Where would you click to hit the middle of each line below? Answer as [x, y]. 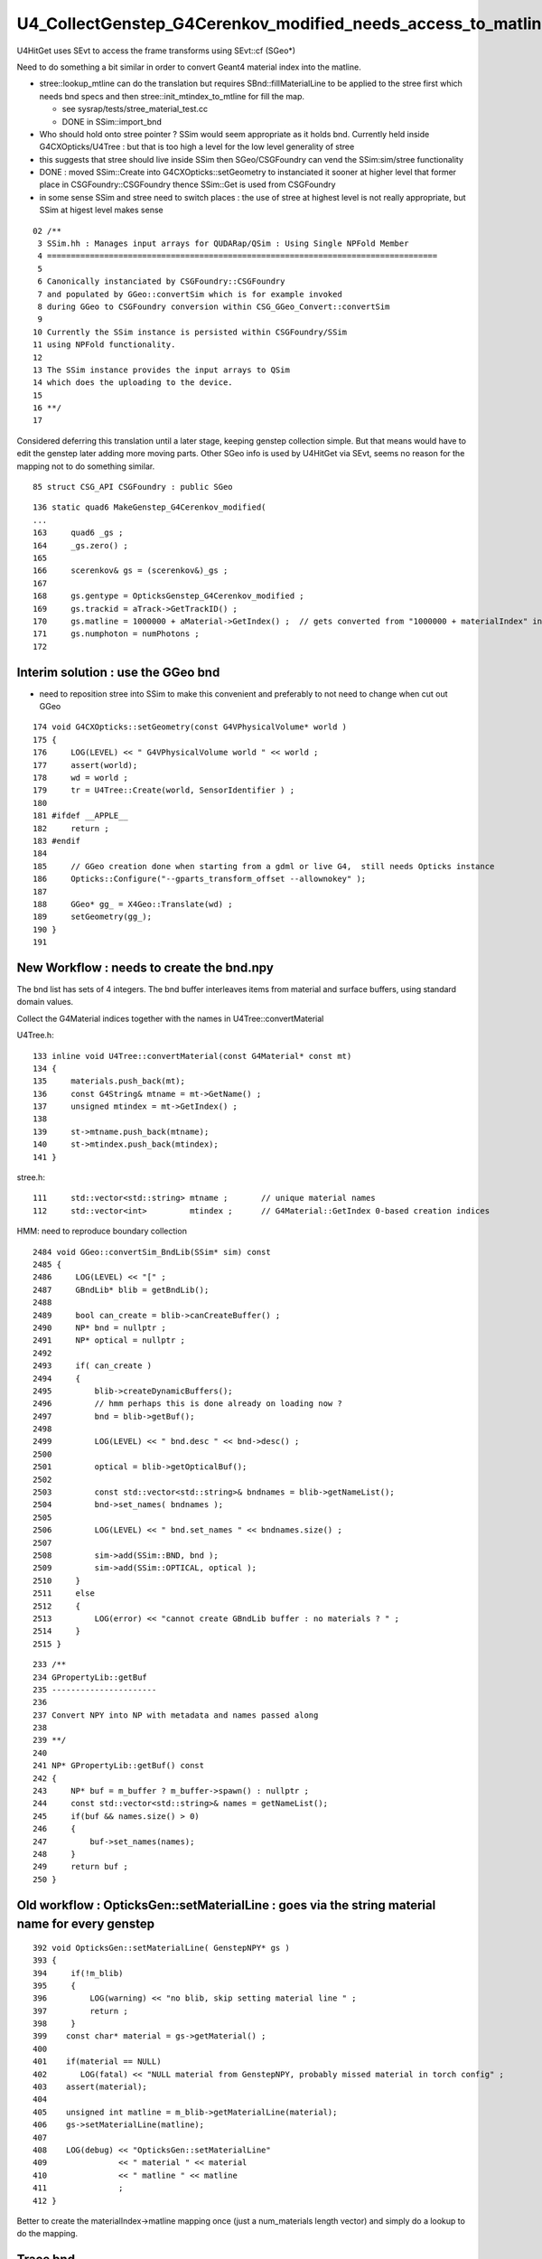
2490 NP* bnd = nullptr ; [100, 1327]
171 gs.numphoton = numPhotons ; [117, 634]
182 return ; [71, 828]
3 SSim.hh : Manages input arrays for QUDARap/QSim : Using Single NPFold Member [223, 244]
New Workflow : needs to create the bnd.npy [145, 967]
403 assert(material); [90, 2087]
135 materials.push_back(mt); [109, 1081]
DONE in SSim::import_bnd [112, 121]
